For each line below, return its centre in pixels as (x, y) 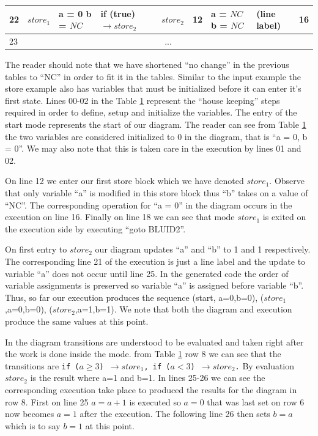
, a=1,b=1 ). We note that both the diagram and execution (183, 309)
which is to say (33, 425)
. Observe (287, 181)
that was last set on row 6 (256, 401)
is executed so (155, 401)
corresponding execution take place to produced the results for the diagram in (151, 389)
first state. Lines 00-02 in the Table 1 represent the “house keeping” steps (142, 100)
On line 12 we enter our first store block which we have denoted (124, 181)
